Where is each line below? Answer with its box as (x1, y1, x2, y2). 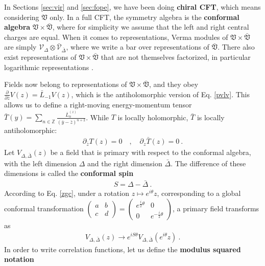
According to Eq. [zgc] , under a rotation (4, 188, 129, 198)
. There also (218, 41, 255, 52)
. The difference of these (171, 158, 246, 168)
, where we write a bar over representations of (66, 41, 209, 52)
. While (86, 112, 109, 122)
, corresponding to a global (157, 188, 241, 198)
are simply (4, 41, 37, 52)
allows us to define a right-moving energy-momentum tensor (4, 99, 192, 110)
